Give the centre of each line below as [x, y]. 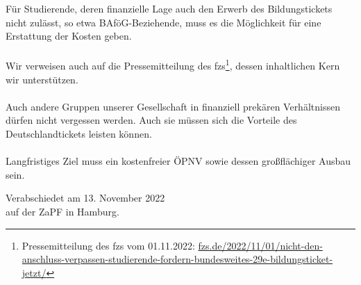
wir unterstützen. [42, 79]
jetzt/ [34, 272]
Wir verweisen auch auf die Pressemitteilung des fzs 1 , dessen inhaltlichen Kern [173, 65]
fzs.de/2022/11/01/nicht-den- [260, 245]
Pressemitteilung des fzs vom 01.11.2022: [108, 245]
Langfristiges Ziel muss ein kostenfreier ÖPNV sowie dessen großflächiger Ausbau [178, 161]
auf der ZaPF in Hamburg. [62, 211]
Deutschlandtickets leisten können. [79, 133]
